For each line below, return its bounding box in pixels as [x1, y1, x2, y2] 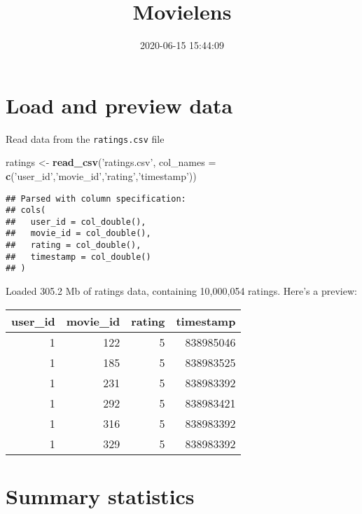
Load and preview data [6, 90, 233, 119]
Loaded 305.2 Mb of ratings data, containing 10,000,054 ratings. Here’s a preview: [6, 284, 357, 298]
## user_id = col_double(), [6, 216, 146, 227]
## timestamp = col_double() [6, 251, 151, 262]
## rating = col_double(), [6, 240, 141, 251]
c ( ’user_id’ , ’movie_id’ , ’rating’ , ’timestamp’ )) [6, 168, 197, 183]
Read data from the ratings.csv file [6, 131, 165, 146]
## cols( [6, 205, 46, 216]
